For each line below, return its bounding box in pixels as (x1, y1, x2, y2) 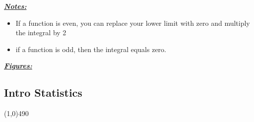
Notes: (4, 1, 27, 11)
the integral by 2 (15, 27, 66, 38)
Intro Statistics (4, 85, 82, 100)
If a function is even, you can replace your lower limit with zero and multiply (15, 17, 250, 28)
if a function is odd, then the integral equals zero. (15, 44, 166, 54)
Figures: (4, 61, 32, 71)
